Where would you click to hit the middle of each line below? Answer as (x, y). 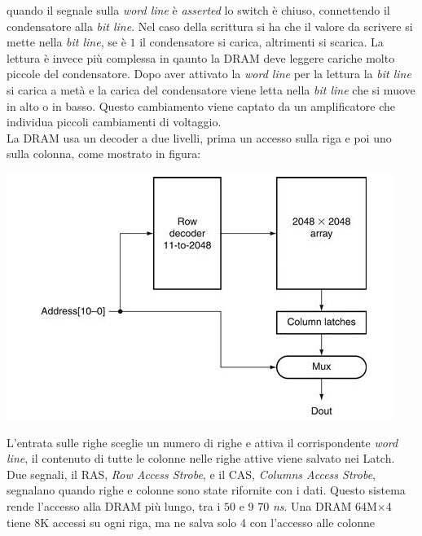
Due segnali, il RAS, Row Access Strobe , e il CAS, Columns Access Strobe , (191, 474)
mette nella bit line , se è (66, 42)
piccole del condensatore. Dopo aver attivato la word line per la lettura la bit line (209, 74)
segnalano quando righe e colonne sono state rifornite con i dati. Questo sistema (206, 490)
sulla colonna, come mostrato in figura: (104, 154)
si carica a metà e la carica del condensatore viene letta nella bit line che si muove (211, 89)
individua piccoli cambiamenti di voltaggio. (114, 122)
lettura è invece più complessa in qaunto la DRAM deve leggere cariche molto (201, 57)
